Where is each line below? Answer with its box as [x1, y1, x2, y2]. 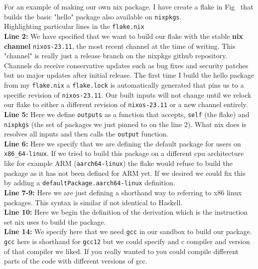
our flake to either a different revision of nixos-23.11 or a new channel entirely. [4, 99, 248, 110]
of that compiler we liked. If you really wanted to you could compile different [4, 246, 239, 256]
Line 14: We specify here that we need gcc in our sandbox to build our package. [4, 226, 252, 237]
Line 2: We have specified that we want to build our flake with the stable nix [4, 30, 243, 41]
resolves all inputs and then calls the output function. [4, 129, 168, 139]
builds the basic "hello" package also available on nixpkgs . [4, 11, 182, 21]
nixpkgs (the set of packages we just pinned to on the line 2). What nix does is [4, 119, 247, 129]
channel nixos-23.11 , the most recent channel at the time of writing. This [4, 40, 236, 51]
